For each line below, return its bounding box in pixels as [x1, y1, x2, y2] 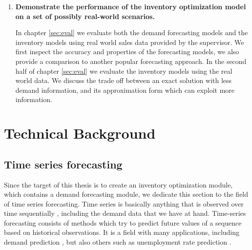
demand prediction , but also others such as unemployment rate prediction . [4, 237, 231, 247]
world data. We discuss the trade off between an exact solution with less [15, 75, 232, 85]
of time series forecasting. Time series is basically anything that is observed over [4, 198, 244, 208]
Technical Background [4, 123, 156, 143]
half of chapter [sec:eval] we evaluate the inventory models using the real [15, 65, 232, 76]
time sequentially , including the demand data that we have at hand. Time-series [4, 208, 246, 218]
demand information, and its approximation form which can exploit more [15, 84, 235, 95]
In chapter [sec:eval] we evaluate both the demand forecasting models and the [15, 27, 248, 38]
